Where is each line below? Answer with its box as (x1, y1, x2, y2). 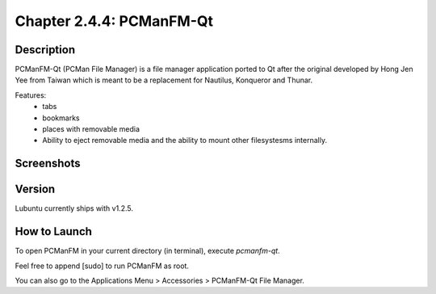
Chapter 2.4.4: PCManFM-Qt (15, 12, 214, 30)
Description (15, 43, 76, 57)
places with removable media (42, 124, 140, 134)
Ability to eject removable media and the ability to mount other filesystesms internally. (42, 136, 327, 145)
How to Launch (15, 225, 93, 238)
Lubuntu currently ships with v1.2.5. (15, 204, 133, 213)
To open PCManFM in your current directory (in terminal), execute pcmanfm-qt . (15, 246, 280, 256)
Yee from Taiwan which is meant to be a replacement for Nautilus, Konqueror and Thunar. (15, 75, 313, 85)
